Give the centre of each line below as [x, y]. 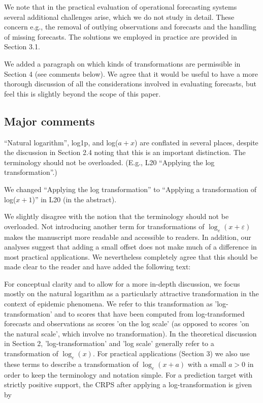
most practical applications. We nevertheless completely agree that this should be [131, 256]
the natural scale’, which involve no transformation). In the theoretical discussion [130, 333]
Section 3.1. [22, 46]
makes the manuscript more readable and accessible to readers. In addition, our [128, 237]
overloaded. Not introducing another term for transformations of [104, 226]
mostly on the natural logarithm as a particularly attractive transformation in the [131, 293]
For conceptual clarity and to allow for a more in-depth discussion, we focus [122, 283]
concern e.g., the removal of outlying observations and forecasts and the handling [130, 27]
